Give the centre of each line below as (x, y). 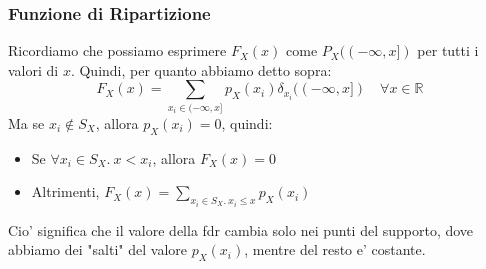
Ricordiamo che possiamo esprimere (117, 50)
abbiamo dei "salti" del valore (97, 249)
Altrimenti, (65, 191)
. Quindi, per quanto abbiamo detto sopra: (201, 69)
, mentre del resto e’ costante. (335, 249)
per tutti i (448, 50)
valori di (33, 69)
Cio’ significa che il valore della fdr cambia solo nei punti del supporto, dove (241, 229)
